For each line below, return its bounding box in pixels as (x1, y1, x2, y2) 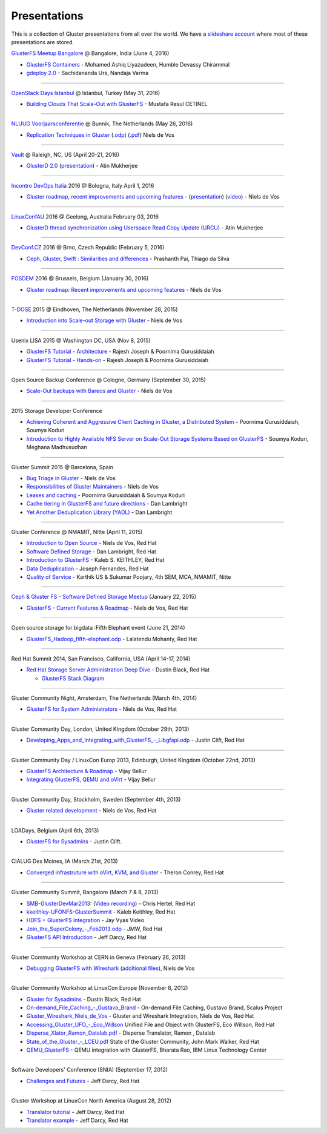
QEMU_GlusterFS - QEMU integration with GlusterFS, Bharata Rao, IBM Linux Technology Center (26, 1046, 267, 1053)
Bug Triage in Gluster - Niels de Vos (26, 475, 116, 482)
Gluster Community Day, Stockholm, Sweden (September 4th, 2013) (11, 796, 181, 803)
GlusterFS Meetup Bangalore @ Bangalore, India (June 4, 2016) (11, 50, 170, 57)
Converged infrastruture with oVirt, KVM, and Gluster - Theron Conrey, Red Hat (26, 869, 224, 876)
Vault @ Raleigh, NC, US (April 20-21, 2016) (11, 151, 120, 159)
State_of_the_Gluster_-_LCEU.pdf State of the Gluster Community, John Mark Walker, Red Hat (26, 1038, 260, 1045)
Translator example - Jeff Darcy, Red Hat (26, 1116, 128, 1124)
